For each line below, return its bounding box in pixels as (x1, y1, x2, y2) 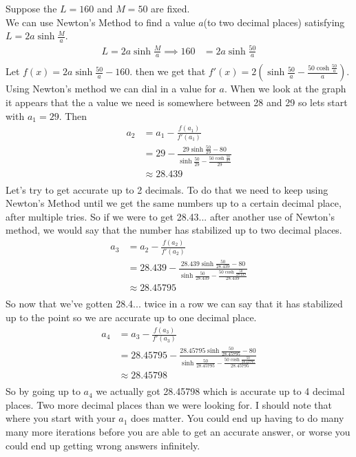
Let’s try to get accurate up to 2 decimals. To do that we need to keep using (6, 182, 328, 196)
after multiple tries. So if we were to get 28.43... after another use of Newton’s (6, 209, 335, 223)
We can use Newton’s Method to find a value (6, 14, 196, 29)
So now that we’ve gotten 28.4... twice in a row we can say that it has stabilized (6, 296, 343, 311)
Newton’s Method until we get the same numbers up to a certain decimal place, (6, 196, 342, 210)
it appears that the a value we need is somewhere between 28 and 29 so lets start (6, 95, 348, 110)
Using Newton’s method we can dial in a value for (6, 81, 216, 96)
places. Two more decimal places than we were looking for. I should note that (6, 397, 332, 412)
